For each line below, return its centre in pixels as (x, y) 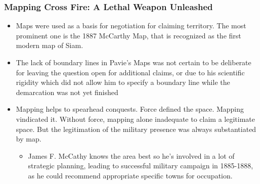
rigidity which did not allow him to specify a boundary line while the (123, 82)
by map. (29, 139)
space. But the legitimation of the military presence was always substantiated (136, 129)
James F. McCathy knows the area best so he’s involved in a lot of (131, 155)
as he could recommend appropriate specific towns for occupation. (130, 175)
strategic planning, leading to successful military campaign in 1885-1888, (141, 166)
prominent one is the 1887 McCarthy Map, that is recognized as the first (128, 35)
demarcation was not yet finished (67, 92)
